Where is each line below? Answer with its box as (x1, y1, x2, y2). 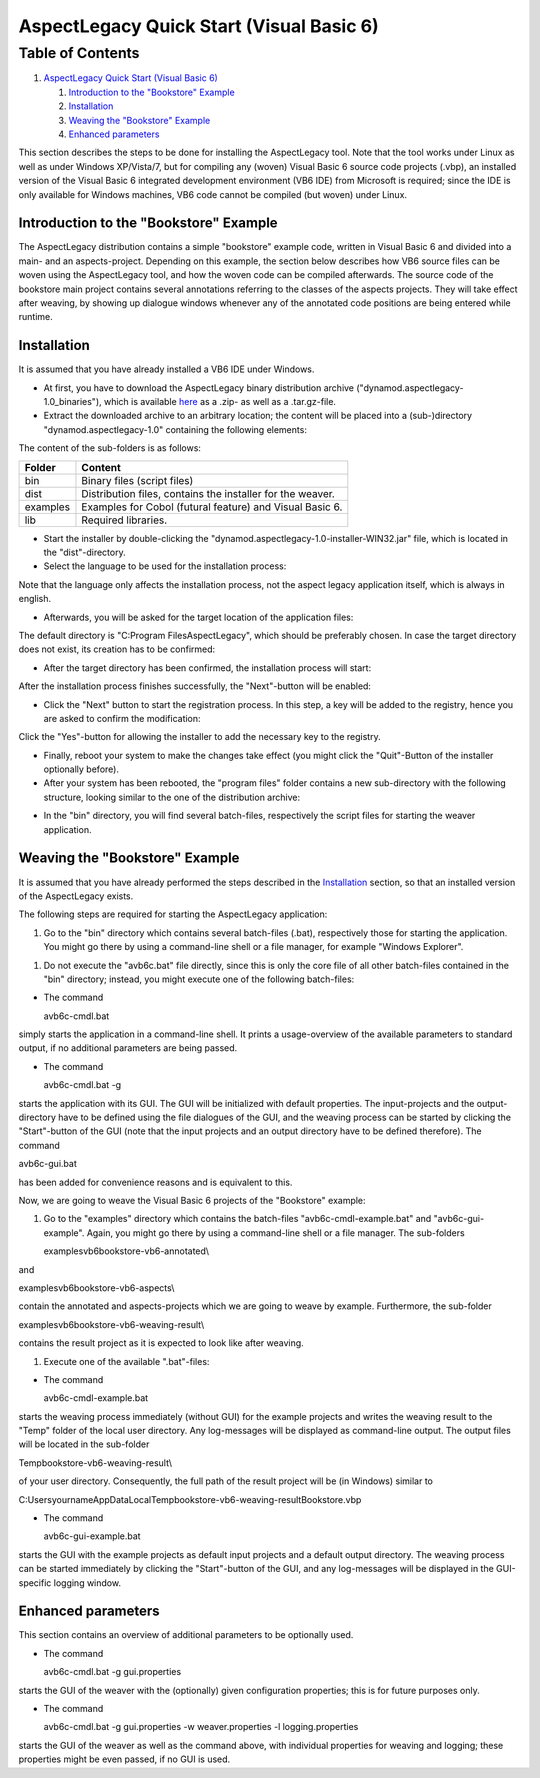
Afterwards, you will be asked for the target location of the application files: (43, 611, 354, 623)
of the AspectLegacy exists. (18, 890, 134, 902)
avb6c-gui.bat (18, 1158, 77, 1170)
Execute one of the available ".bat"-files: (43, 1355, 210, 1367)
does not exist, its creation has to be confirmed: (18, 643, 216, 655)
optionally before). (43, 763, 120, 775)
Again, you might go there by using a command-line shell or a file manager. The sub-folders (86, 1226, 465, 1239)
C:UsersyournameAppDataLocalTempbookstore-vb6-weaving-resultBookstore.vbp (18, 1493, 362, 1505)
